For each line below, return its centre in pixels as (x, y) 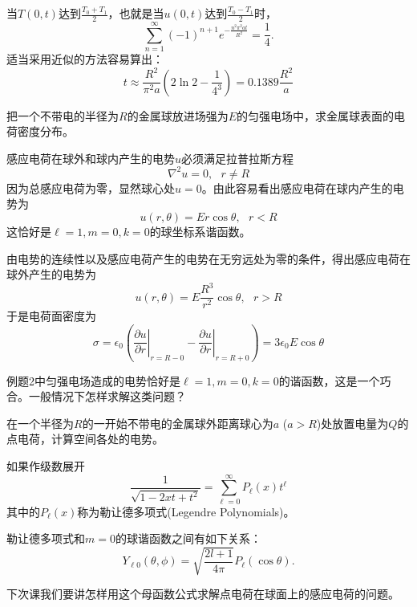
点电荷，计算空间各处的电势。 (85, 439)
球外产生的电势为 (51, 274)
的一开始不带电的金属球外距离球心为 (178, 423)
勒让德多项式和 (46, 538)
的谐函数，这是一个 (329, 380)
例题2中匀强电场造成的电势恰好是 (93, 380)
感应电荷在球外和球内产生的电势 (91, 158)
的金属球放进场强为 (178, 115)
